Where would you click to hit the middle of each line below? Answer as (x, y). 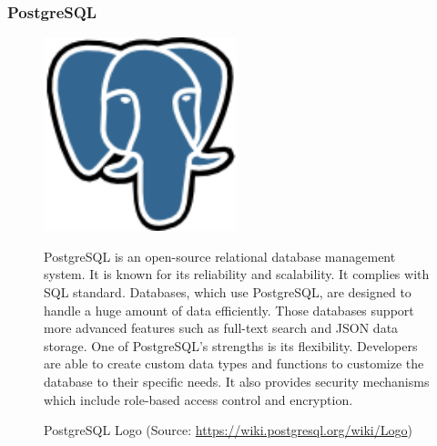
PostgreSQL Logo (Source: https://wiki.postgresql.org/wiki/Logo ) (228, 430)
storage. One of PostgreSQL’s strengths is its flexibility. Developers (231, 345)
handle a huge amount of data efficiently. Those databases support (229, 310)
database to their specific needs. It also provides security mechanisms (237, 381)
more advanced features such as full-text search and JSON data (221, 328)
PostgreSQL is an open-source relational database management (220, 256)
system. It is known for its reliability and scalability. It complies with (237, 274)
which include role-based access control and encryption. (198, 399)
